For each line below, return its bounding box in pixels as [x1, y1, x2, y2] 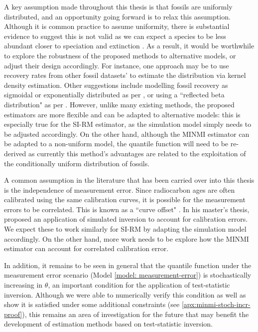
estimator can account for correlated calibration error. [4, 243, 169, 254]
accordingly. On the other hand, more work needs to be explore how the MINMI [4, 233, 249, 244]
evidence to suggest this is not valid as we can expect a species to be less [4, 30, 226, 41]
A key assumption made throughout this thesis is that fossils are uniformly [4, 1, 233, 11]
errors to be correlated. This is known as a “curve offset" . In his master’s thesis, [4, 204, 250, 214]
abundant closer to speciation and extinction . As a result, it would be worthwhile [4, 40, 255, 51]
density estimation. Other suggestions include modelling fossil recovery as [4, 79, 228, 90]
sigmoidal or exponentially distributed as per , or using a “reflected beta [4, 89, 225, 100]
